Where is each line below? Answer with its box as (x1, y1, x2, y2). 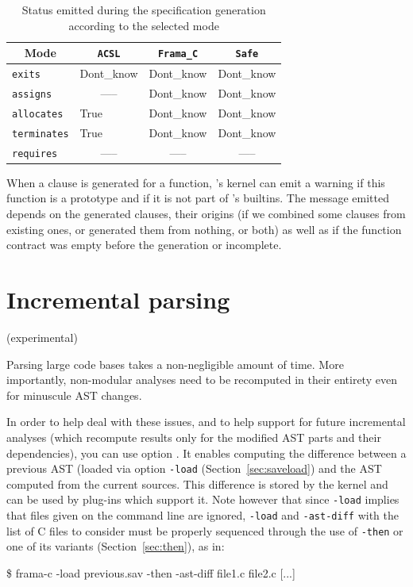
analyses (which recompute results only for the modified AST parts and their (6, 428, 381, 445)
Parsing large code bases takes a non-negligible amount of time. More (6, 355, 344, 372)
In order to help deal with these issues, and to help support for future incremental (6, 413, 406, 430)
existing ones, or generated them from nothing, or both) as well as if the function (6, 221, 402, 237)
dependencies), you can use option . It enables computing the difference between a (6, 444, 407, 461)
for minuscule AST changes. (6, 386, 142, 403)
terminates (12, 128, 69, 140)
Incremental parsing (6, 283, 230, 316)
